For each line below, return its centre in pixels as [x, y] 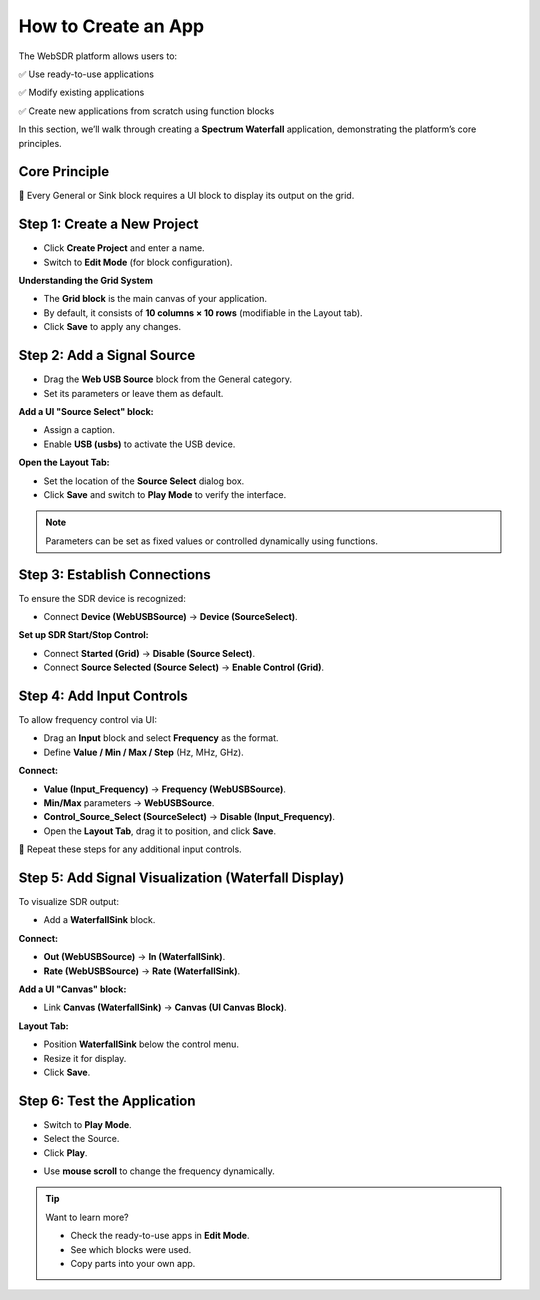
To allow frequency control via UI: [87, 720]
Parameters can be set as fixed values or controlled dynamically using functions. [212, 541]
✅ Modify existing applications [81, 92]
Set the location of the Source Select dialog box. [144, 481]
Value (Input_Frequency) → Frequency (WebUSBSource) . [165, 789]
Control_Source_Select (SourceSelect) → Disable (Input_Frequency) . [189, 817]
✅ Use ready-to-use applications [86, 74]
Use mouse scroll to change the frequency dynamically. [159, 1171]
